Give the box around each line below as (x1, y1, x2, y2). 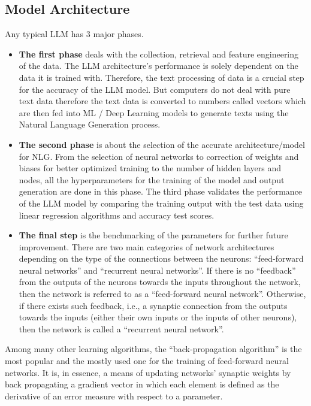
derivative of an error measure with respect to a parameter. (5, 389, 223, 402)
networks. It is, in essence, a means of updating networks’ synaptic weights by (5, 366, 291, 378)
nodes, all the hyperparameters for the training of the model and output (19, 173, 285, 186)
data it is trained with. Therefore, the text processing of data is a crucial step (19, 71, 304, 83)
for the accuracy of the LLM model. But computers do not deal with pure (19, 83, 291, 95)
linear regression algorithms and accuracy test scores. (19, 208, 215, 221)
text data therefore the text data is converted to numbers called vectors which (19, 95, 306, 107)
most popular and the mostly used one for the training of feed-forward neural (5, 355, 289, 367)
